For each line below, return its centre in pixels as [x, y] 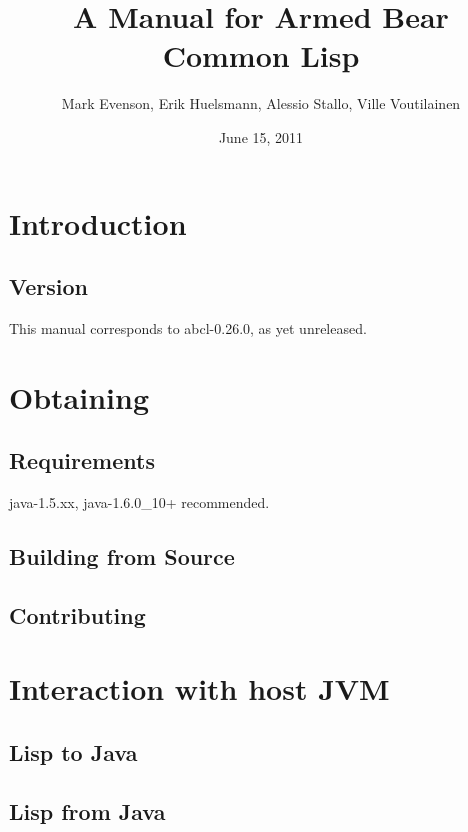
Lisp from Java [87, 810]
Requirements [82, 460]
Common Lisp [261, 55]
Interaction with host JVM [199, 688]
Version [48, 286]
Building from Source [122, 556]
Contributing [77, 614]
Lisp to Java [73, 751]
